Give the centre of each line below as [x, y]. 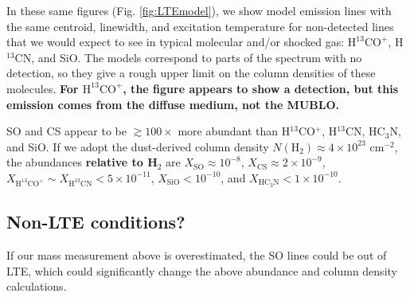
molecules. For [43, 88]
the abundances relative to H [82, 162]
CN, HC [365, 131]
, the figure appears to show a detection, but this [261, 88]
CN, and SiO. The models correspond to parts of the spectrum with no [188, 57]
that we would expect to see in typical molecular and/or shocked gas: [176, 42]
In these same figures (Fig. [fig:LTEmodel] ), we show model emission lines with [199, 10]
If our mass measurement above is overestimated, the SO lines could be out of [197, 255]
